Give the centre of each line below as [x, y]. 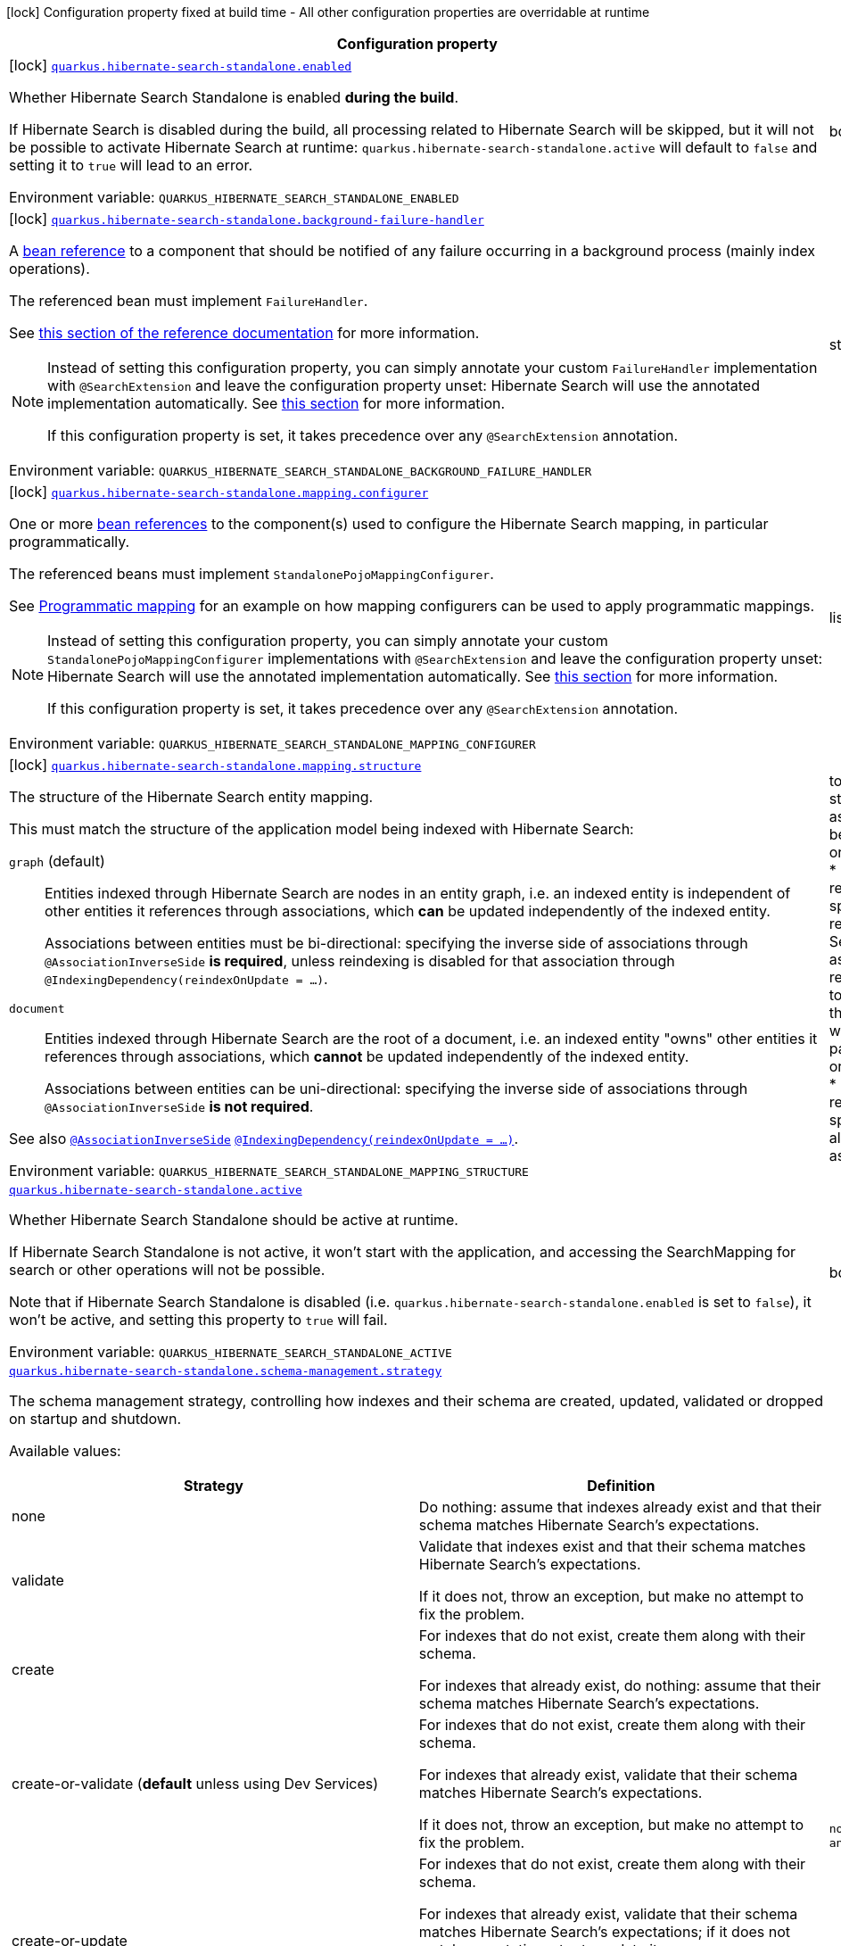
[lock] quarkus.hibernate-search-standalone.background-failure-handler [247, 219]
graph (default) [57, 861]
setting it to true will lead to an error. [131, 165]
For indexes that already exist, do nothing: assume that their [620, 1685]
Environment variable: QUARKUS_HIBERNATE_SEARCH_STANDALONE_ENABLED [234, 197]
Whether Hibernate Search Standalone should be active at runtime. [234, 1220]
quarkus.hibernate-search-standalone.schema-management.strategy [226, 1371]
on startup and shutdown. [95, 1419]
